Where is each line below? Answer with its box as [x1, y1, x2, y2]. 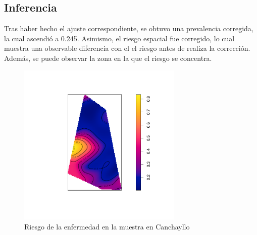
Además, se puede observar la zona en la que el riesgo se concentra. [4, 52, 212, 63]
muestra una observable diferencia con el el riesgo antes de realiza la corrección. [4, 43, 250, 53]
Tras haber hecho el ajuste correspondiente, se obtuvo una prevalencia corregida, [4, 23, 253, 34]
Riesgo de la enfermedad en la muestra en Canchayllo [24, 221, 190, 231]
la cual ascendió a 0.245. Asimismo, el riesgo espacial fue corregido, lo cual [4, 33, 235, 43]
